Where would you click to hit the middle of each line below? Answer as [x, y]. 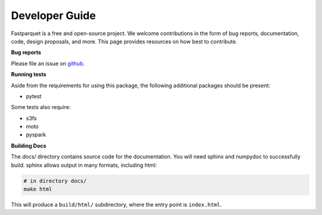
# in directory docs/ [55, 181]
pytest [34, 96]
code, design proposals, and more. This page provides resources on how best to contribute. [124, 41]
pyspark [36, 135]
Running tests [29, 74]
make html [38, 189]
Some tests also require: [41, 107]
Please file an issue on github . [48, 63]
